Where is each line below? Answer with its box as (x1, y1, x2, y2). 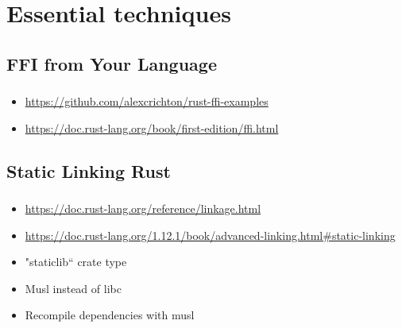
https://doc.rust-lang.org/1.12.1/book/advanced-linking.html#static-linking (25, 226, 396, 243)
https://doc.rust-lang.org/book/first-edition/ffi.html (25, 119, 279, 136)
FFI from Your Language (6, 51, 217, 75)
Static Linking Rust (6, 158, 171, 183)
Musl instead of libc (25, 280, 122, 296)
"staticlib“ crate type (25, 253, 127, 270)
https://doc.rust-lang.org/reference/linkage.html (25, 199, 261, 216)
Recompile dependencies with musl (25, 307, 195, 323)
